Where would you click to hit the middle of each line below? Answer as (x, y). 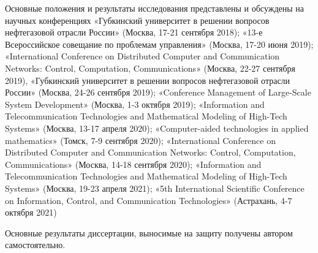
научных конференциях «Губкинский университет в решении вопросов (137, 20)
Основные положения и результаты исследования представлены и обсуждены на (154, 8)
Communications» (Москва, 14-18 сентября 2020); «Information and (133, 164)
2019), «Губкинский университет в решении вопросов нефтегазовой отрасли (148, 80)
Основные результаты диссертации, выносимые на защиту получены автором (149, 232)
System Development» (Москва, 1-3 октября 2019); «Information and (135, 104)
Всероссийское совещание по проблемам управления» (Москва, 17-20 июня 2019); (159, 44)
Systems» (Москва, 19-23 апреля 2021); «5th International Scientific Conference (155, 188)
